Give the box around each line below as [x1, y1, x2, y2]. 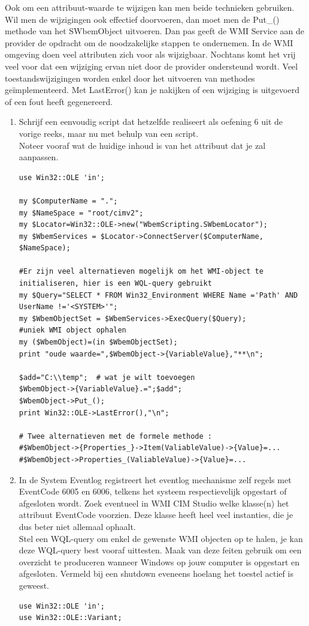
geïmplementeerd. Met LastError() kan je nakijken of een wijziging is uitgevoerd [5, 83, 299, 96]
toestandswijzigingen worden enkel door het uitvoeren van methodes [5, 71, 255, 84]
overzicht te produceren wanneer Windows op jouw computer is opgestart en [19, 555, 300, 568]
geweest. [19, 579, 50, 591]
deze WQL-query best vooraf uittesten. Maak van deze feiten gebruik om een [19, 544, 302, 556]
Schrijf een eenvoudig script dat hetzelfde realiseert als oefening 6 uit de [19, 115, 283, 128]
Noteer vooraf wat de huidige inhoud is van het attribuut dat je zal [19, 139, 266, 151]
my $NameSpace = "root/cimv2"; [19, 208, 144, 217]
